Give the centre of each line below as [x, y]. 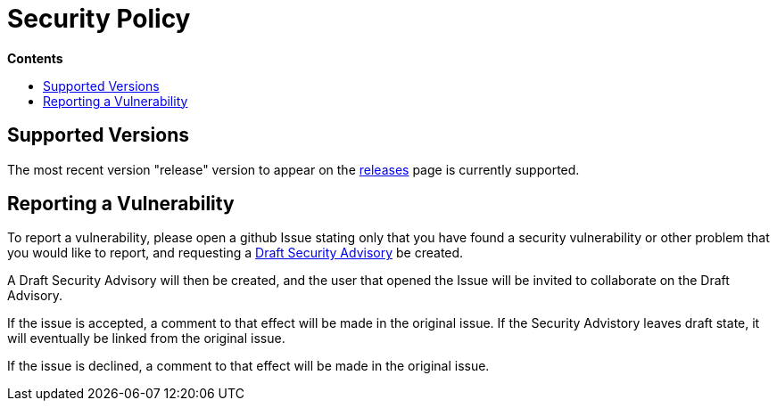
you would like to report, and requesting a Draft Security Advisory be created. [236, 253]
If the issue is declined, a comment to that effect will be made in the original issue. [248, 366]
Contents [35, 58]
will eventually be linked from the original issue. [146, 339]
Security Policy [99, 19]
